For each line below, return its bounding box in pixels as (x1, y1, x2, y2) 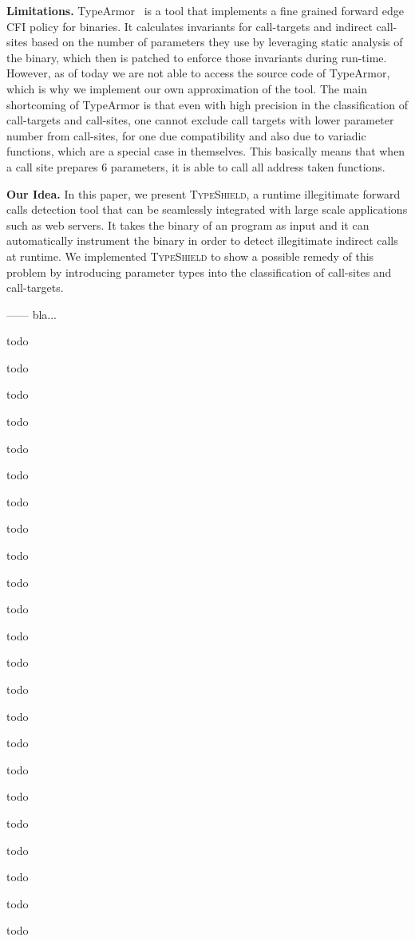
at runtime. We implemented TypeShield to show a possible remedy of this (6, 247, 374, 264)
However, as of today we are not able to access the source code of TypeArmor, (6, 65, 390, 81)
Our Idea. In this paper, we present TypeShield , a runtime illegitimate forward (6, 185, 401, 202)
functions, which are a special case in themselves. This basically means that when (6, 143, 405, 159)
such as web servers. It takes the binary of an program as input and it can (6, 216, 370, 233)
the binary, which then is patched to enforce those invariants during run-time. (6, 49, 387, 65)
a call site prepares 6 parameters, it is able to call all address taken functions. (6, 158, 385, 175)
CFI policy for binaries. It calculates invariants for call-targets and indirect (6, 18, 373, 34)
